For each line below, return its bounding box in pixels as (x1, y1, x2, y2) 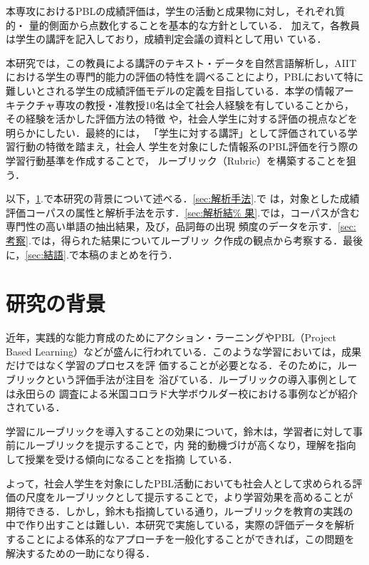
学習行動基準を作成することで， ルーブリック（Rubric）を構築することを (6, 152, 346, 167)
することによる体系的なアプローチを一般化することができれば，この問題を (6, 531, 355, 546)
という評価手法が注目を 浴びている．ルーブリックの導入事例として (45, 372, 358, 386)
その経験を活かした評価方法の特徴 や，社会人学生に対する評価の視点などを (6, 111, 358, 126)
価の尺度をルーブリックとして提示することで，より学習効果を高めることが (6, 489, 353, 504)
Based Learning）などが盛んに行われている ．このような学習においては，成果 (6, 343, 362, 358)
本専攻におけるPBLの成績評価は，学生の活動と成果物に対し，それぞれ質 (6, 4, 345, 18)
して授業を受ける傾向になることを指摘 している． (6, 451, 238, 466)
